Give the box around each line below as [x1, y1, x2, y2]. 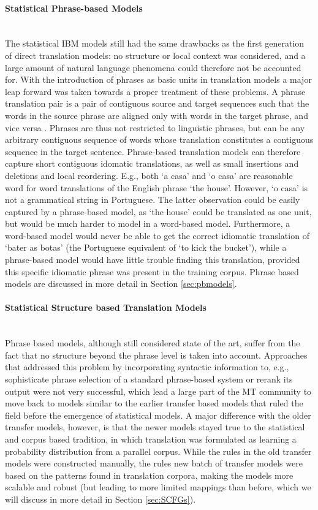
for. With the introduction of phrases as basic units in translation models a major [5, 73, 312, 86]
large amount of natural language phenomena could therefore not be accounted [5, 61, 301, 74]
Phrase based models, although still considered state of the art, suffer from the [5, 337, 300, 349]
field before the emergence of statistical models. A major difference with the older [5, 408, 311, 421]
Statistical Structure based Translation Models [5, 301, 206, 314]
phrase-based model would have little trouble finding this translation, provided [5, 253, 300, 266]
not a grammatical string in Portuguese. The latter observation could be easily [5, 193, 300, 206]
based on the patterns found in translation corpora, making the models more [5, 468, 293, 481]
